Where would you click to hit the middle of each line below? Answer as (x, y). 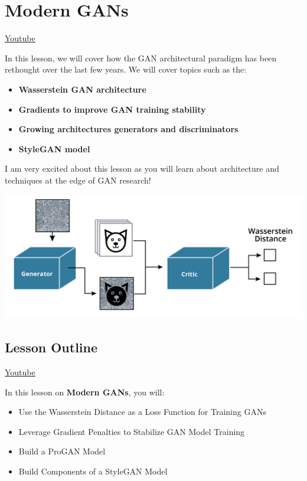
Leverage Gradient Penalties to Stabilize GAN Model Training (132, 431)
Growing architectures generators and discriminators (128, 129)
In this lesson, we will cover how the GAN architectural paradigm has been (141, 58)
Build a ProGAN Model (62, 451)
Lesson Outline (51, 347)
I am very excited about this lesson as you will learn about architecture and (142, 168)
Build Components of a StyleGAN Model (93, 471)
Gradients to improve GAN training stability (112, 109)
